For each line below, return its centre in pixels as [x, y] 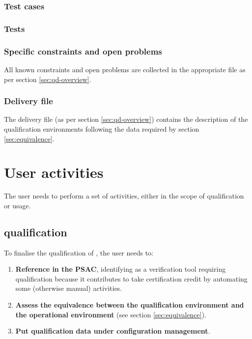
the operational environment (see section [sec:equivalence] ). [111, 314]
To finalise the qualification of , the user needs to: [79, 252]
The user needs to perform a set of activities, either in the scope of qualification [124, 196]
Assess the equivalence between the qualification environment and [130, 304]
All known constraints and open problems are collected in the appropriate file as [125, 69]
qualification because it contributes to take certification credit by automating [131, 278]
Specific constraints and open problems [83, 51]
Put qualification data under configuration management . [113, 331]
